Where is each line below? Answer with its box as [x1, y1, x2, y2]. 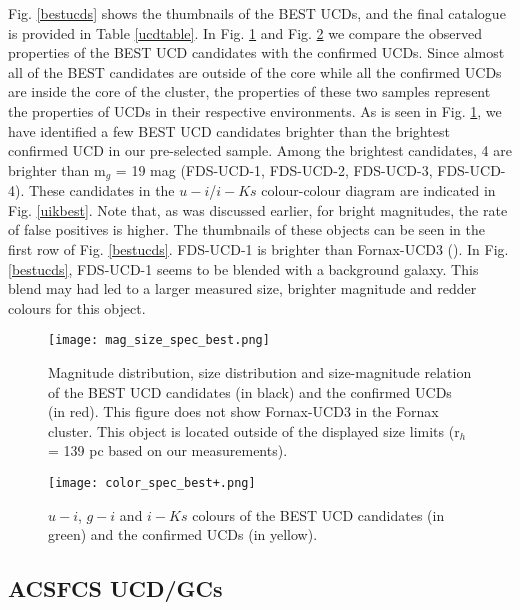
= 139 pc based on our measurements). [48, 440, 288, 461]
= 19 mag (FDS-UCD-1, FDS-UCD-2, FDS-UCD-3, [115, 159, 433, 180]
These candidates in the [28, 180, 175, 201]
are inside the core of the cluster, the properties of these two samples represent [8, 81, 491, 102]
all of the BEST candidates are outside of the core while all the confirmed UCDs [8, 61, 502, 82]
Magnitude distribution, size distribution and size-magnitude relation [48, 362, 472, 383]
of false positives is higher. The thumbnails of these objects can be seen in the [8, 219, 486, 240]
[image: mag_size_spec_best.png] [48, 333, 270, 348]
